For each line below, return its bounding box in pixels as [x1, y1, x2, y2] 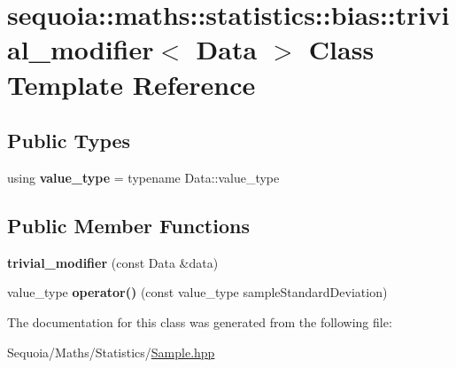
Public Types [7, 127, 131, 154]
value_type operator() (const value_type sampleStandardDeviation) [7, 283, 388, 301]
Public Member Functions [7, 211, 250, 239]
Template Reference [7, 66, 256, 102]
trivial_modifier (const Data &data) [7, 253, 219, 271]
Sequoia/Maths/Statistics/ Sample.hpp [7, 342, 215, 361]
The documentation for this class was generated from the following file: [7, 312, 392, 331]
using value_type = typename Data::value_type [7, 168, 280, 186]
